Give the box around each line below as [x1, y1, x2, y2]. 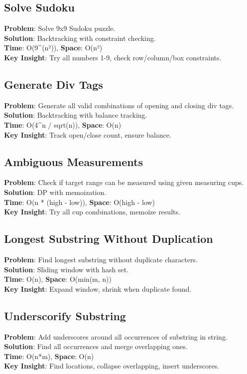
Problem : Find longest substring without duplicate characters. [4, 254, 198, 264]
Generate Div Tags [4, 76, 103, 92]
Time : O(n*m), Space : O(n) [4, 351, 94, 361]
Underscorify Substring [4, 308, 126, 323]
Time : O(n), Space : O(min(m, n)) [4, 274, 112, 284]
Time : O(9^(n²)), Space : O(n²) [4, 42, 103, 53]
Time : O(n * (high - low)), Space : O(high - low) [4, 196, 155, 207]
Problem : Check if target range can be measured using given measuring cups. [4, 177, 244, 187]
